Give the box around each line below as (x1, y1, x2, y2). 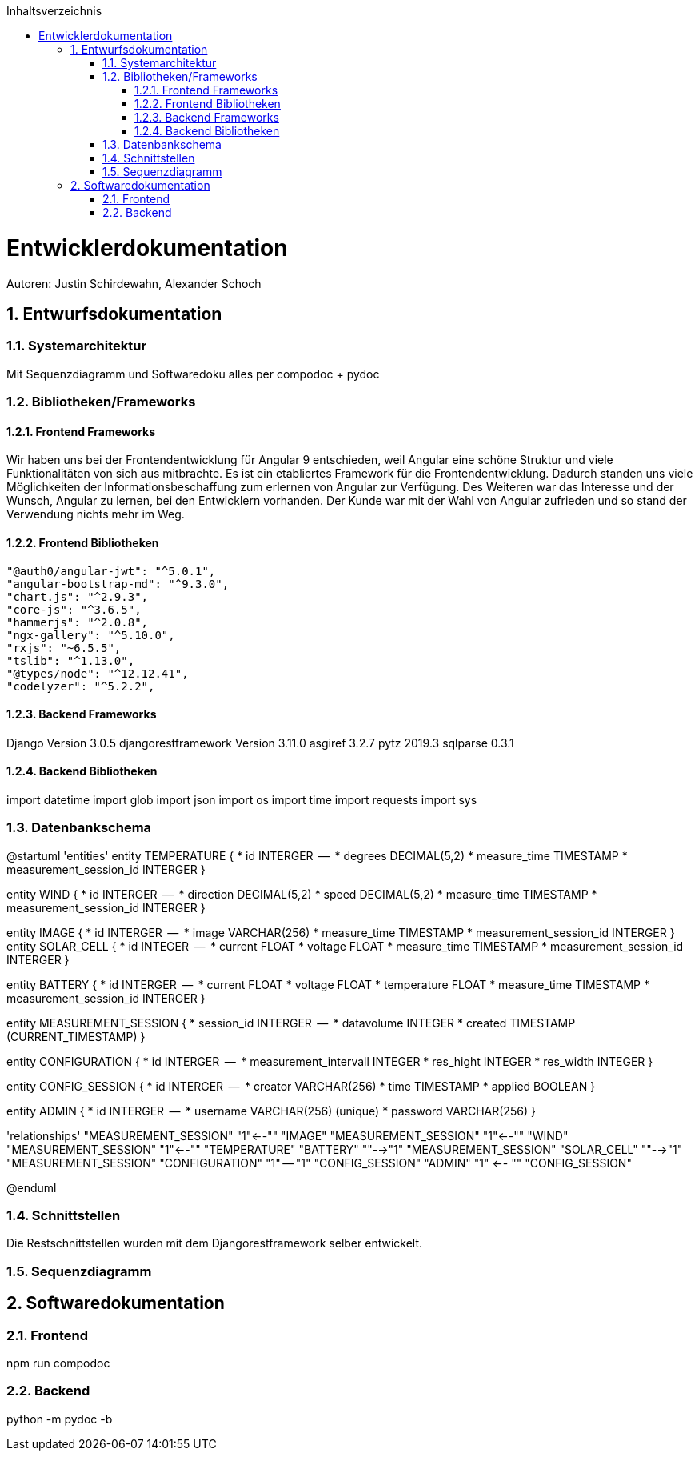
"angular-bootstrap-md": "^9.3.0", (6, 577, 230, 590)
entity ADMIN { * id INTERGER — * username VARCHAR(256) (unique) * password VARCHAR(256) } (6, 1103, 536, 1118)
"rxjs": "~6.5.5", (6, 641, 122, 654)
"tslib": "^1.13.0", (6, 654, 135, 667)
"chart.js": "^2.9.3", (6, 590, 149, 603)
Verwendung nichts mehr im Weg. (6, 507, 185, 522)
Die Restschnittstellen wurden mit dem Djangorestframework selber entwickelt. (6, 1236, 423, 1251)
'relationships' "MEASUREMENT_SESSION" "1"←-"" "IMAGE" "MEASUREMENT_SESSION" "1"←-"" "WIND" (6, 1128, 569, 1143)
